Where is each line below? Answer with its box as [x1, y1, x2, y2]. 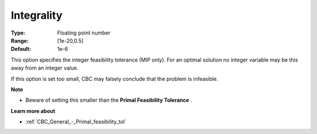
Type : [11, 29, 26, 36]
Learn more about [11, 107, 56, 114]
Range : [11, 37, 29, 44]
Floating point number [57, 29, 111, 36]
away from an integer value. [11, 64, 79, 71]
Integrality [11, 9, 63, 22]
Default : [11, 46, 32, 53]
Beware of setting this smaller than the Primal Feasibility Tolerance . [25, 97, 193, 104]
